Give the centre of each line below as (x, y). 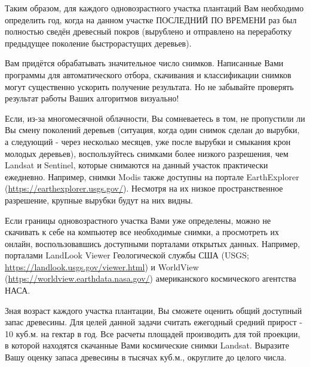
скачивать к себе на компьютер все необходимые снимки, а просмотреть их (142, 232)
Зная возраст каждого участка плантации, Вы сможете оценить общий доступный (154, 310)
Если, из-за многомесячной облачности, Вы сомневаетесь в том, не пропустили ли (155, 118)
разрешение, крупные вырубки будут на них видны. (99, 200)
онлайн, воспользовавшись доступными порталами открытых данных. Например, (153, 243)
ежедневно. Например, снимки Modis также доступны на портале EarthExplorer (152, 176)
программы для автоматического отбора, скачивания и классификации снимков (148, 74)
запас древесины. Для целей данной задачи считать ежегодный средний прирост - (154, 322)
